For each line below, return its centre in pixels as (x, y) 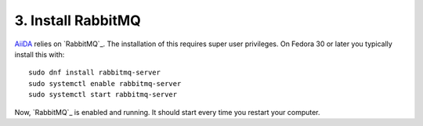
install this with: (40, 54)
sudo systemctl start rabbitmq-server (103, 95)
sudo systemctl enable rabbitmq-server (105, 83)
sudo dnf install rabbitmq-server (94, 73)
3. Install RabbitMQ (78, 20)
